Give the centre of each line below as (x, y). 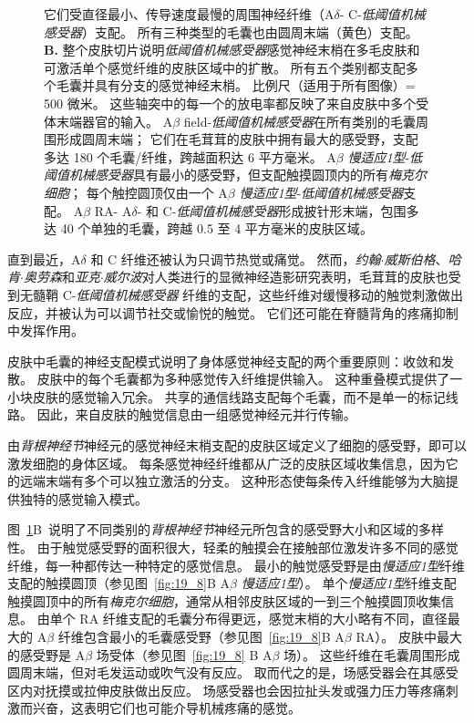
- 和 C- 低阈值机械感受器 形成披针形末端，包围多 (278, 210)
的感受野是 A (46, 654)
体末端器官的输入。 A (108, 121)
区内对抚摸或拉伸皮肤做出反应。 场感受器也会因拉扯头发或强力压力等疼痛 (227, 690)
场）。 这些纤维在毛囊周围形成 (372, 654)
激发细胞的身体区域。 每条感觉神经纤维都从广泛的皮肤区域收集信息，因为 (227, 463)
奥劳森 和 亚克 (62, 277)
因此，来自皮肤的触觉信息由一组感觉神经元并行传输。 (196, 414)
